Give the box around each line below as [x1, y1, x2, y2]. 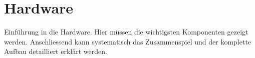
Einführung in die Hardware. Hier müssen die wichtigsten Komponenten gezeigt [4, 26, 248, 37]
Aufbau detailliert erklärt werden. [4, 46, 107, 56]
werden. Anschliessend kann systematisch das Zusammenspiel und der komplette [4, 36, 251, 46]
